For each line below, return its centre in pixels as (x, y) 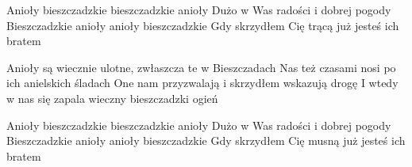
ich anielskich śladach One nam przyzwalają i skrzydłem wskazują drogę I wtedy (202, 83)
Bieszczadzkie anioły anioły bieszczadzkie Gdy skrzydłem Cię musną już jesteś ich (206, 140)
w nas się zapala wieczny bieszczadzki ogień (112, 98)
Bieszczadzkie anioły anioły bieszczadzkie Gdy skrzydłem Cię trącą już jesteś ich (203, 25)
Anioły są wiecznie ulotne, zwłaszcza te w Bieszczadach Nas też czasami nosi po (201, 67)
